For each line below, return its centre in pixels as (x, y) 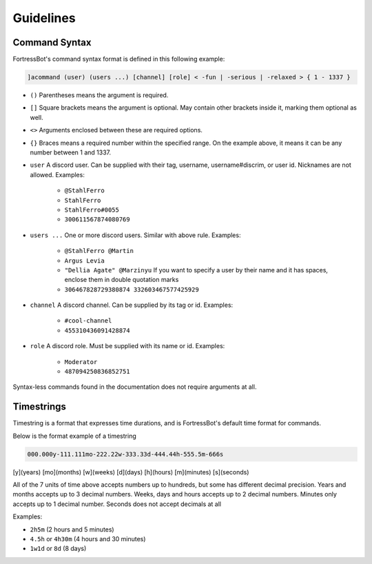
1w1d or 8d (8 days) (58, 549)
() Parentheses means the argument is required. (99, 95)
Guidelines (44, 18)
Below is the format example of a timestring (75, 436)
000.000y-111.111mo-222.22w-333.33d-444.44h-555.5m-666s (125, 454)
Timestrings (40, 407)
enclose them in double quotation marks (122, 280)
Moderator (81, 362)
